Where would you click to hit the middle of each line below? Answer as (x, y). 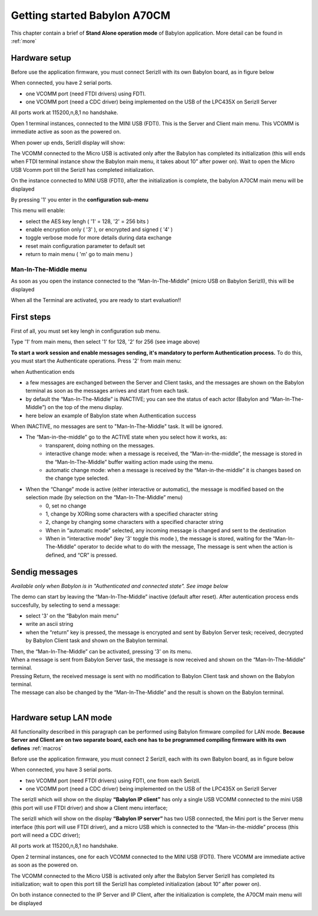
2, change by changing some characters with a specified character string (135, 522)
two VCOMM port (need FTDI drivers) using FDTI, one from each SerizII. (113, 781)
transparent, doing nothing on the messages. (100, 445)
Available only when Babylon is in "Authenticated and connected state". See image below (120, 586)
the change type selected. (77, 478)
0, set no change (66, 506)
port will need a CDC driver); (46, 835)
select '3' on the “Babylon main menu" (72, 616)
